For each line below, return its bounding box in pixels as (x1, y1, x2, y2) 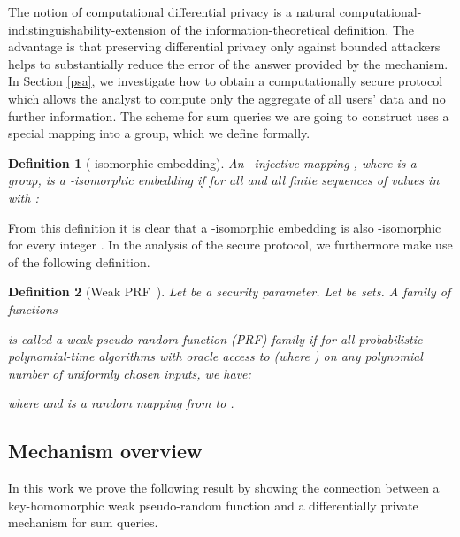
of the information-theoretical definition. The (170, 19, 414, 38)
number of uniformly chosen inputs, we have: (8, 364, 251, 382)
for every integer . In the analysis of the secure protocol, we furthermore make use (8, 235, 453, 254)
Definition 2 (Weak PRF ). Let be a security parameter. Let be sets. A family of (8, 282, 451, 301)
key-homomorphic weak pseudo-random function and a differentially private (8, 495, 418, 514)
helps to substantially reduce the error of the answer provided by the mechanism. (8, 54, 448, 73)
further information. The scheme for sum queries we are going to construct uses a (8, 106, 449, 125)
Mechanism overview (8, 437, 203, 464)
